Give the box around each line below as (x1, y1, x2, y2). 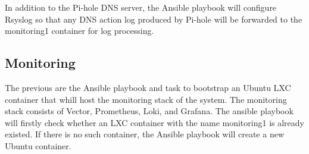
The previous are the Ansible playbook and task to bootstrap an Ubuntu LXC (5, 81, 291, 93)
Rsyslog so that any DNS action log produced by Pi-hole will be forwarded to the (5, 12, 302, 25)
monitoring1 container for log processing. (5, 24, 154, 37)
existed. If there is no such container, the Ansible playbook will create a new (5, 128, 285, 140)
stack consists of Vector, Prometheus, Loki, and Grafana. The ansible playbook (5, 105, 294, 117)
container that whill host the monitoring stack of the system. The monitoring (5, 93, 287, 105)
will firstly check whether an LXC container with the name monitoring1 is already (5, 116, 304, 128)
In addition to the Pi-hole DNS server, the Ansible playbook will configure (5, 1, 277, 13)
